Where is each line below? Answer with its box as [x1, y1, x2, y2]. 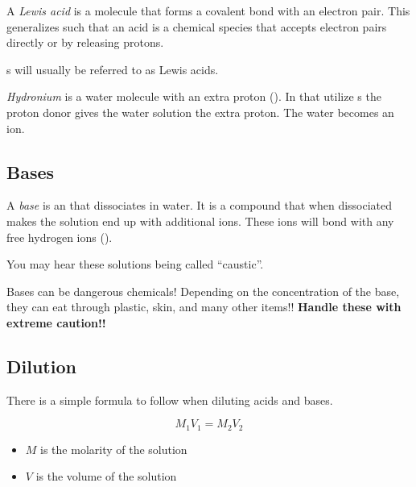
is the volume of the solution [35, 468, 177, 485]
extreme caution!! [6, 314, 106, 331]
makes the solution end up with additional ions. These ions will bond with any [6, 212, 394, 229]
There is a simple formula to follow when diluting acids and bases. [6, 391, 333, 408]
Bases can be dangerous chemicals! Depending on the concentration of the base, [6, 282, 400, 299]
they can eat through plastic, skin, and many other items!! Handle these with [6, 298, 402, 315]
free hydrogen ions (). [6, 228, 113, 245]
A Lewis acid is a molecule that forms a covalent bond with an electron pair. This [6, 2, 410, 19]
